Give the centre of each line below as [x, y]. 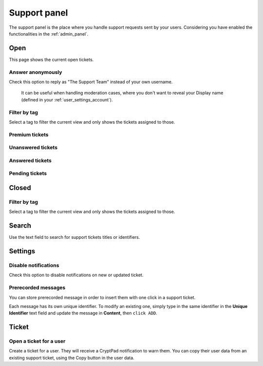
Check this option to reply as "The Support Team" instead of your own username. [91, 82]
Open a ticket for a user [37, 341]
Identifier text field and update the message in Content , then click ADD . [83, 313]
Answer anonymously [36, 72]
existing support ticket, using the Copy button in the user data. [72, 358]
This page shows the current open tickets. [51, 59]
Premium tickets [29, 135]
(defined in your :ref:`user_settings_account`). [67, 99]
